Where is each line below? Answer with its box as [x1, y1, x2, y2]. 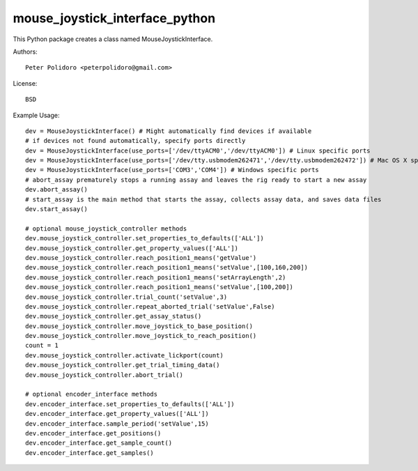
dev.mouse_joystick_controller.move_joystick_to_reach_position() [25, 332, 257, 340]
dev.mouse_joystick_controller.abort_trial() [25, 371, 184, 379]
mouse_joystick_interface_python [13, 10, 216, 26]
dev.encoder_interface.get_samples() [25, 449, 155, 456]
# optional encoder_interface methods [25, 390, 158, 399]
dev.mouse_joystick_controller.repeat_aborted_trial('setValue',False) [25, 302, 275, 310]
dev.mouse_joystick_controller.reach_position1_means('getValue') [25, 254, 257, 261]
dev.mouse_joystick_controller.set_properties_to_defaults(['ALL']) [25, 234, 264, 242]
